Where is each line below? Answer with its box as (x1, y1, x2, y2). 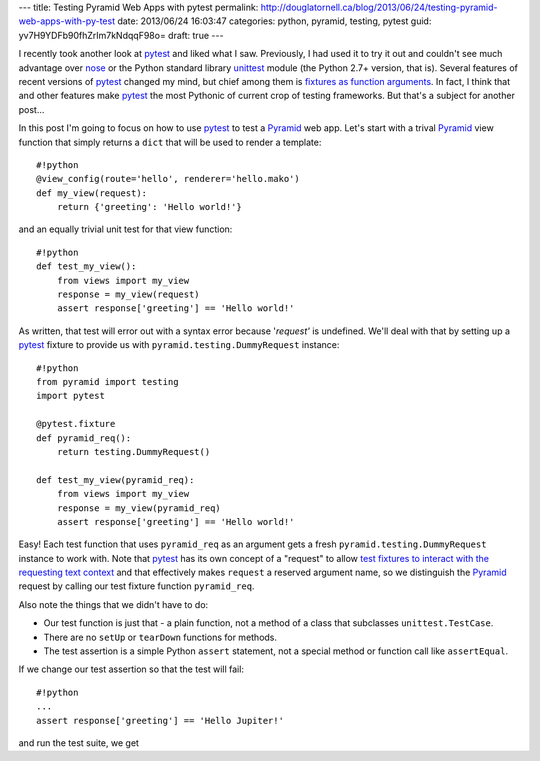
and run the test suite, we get (18, 736, 140, 749)
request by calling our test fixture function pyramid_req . (18, 580, 255, 592)
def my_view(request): (36, 187, 148, 199)
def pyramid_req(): (36, 432, 132, 444)
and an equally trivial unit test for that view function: (18, 223, 233, 235)
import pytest (36, 390, 105, 402)
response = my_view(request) (56, 289, 200, 300)
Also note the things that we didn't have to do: (18, 598, 209, 610)
